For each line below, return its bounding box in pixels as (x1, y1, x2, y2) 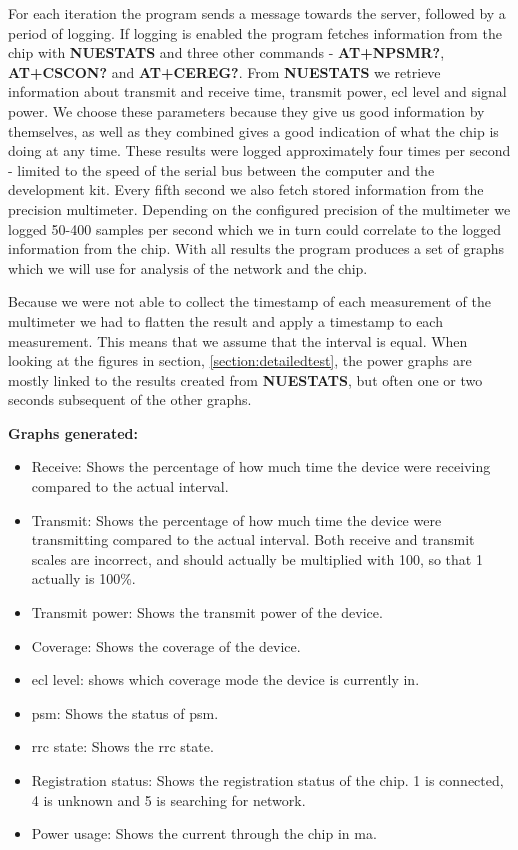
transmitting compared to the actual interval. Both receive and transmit (31, 529, 475, 550)
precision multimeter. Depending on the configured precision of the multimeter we (8, 198, 511, 219)
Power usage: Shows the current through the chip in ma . (31, 823, 377, 844)
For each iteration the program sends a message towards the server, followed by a (8, 3, 506, 23)
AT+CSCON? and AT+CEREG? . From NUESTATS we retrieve (8, 61, 441, 82)
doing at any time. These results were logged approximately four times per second (8, 140, 511, 161)
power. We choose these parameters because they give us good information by (8, 100, 485, 121)
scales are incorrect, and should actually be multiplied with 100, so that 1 (31, 548, 483, 569)
